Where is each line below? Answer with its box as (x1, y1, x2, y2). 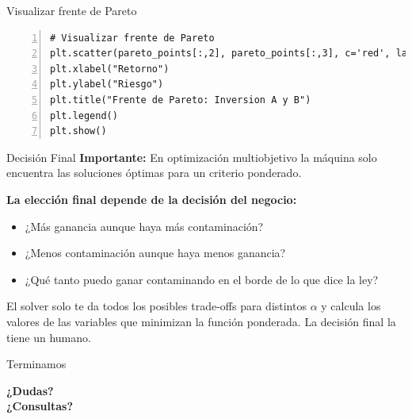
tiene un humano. (6, 329, 91, 345)
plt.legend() (50, 110, 118, 121)
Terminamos (6, 356, 67, 372)
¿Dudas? (6, 382, 54, 398)
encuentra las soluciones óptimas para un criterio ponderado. (6, 164, 302, 181)
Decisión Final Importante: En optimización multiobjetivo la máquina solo (6, 148, 377, 165)
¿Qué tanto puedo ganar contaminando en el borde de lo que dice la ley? (25, 271, 379, 287)
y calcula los (321, 298, 381, 314)
